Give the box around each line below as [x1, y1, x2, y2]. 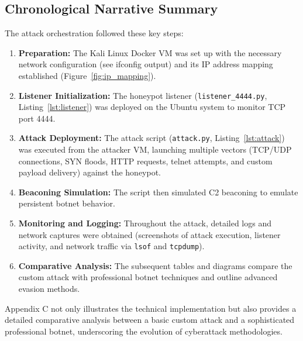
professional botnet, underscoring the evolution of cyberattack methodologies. [5, 325, 283, 337]
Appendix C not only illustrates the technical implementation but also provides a [5, 302, 297, 314]
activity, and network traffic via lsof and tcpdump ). [18, 240, 205, 252]
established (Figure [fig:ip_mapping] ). [18, 69, 156, 81]
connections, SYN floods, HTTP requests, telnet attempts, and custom [18, 154, 273, 167]
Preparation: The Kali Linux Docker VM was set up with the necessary [18, 46, 282, 58]
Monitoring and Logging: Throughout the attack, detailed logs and [18, 217, 271, 229]
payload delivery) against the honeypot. [18, 166, 161, 178]
